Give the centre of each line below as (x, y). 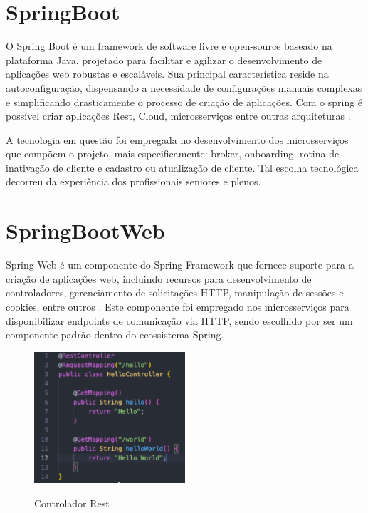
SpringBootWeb (85, 230)
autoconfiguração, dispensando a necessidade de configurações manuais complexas (184, 87)
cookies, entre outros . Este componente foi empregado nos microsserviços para (178, 306)
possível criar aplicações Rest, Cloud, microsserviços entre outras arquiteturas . (178, 116)
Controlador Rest (72, 503)
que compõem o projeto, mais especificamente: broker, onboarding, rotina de (173, 154)
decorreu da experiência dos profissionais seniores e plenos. (133, 181)
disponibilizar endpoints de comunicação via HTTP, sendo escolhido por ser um (179, 320)
